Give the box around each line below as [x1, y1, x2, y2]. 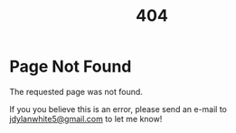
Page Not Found [9, 56, 132, 77]
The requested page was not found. [9, 86, 143, 97]
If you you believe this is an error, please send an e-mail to [9, 103, 228, 114]
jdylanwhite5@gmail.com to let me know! [9, 113, 163, 124]
